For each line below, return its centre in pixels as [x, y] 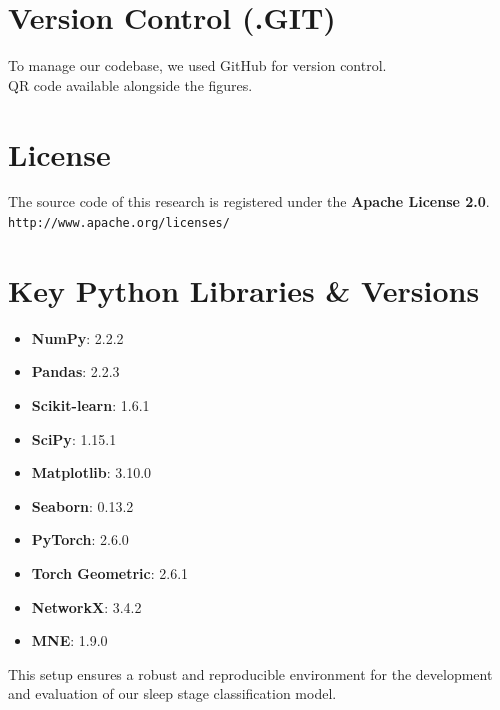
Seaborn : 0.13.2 [82, 505]
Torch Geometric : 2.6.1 [110, 572]
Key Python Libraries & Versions [244, 289]
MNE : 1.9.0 [69, 640]
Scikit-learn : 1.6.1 [90, 405]
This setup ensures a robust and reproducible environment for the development [250, 673]
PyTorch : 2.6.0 [80, 539]
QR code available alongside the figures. [130, 84]
